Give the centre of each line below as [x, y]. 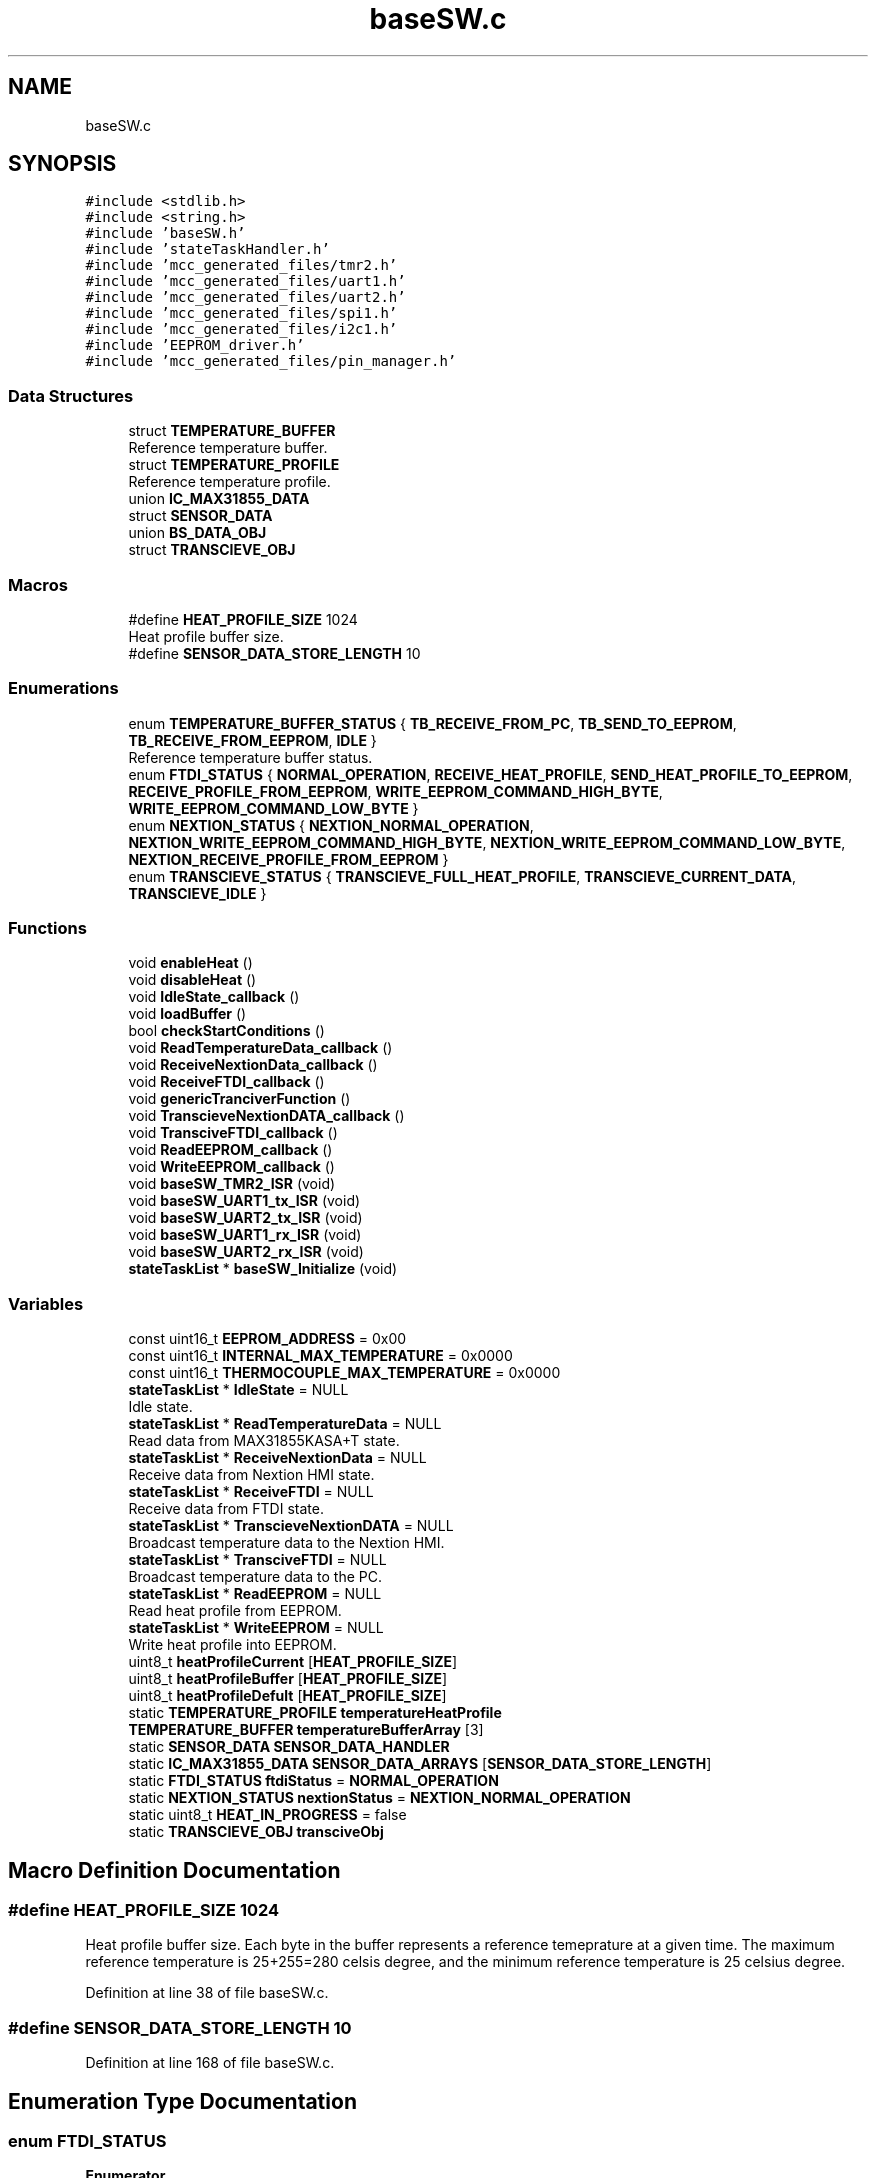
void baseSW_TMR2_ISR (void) [232, 1184]
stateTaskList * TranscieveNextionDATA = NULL [291, 1526]
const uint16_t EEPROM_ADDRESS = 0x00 [267, 1339]
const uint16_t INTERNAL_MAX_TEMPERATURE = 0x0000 [320, 1356]
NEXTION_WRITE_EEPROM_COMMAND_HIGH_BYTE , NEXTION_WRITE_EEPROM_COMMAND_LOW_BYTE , [487, 842]
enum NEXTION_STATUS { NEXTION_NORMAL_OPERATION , [331, 825]
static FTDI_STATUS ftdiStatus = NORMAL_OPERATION [313, 1781]
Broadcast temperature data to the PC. [255, 1577]
